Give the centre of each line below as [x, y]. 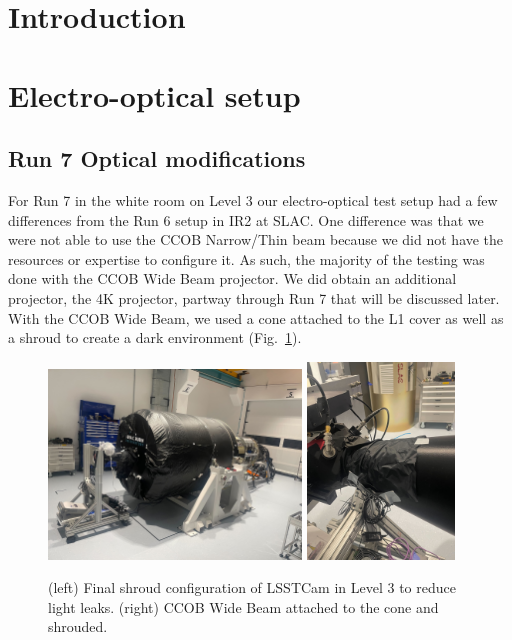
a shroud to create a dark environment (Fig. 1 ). [155, 337]
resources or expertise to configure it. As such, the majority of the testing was [246, 258]
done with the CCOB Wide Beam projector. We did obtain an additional [232, 278]
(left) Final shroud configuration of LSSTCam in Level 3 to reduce [252, 587]
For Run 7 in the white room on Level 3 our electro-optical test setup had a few [253, 199]
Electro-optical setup [154, 94]
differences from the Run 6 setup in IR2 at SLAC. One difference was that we [246, 219]
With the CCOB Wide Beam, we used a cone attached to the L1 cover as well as [256, 317]
